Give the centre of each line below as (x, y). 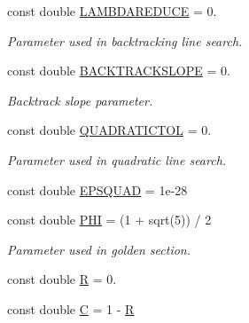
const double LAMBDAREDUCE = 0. (112, 11)
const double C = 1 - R (71, 308)
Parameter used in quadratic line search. (117, 159)
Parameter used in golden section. (99, 249)
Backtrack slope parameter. (80, 100)
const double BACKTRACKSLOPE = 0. (119, 71)
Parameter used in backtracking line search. (125, 40)
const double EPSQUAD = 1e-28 (97, 189)
